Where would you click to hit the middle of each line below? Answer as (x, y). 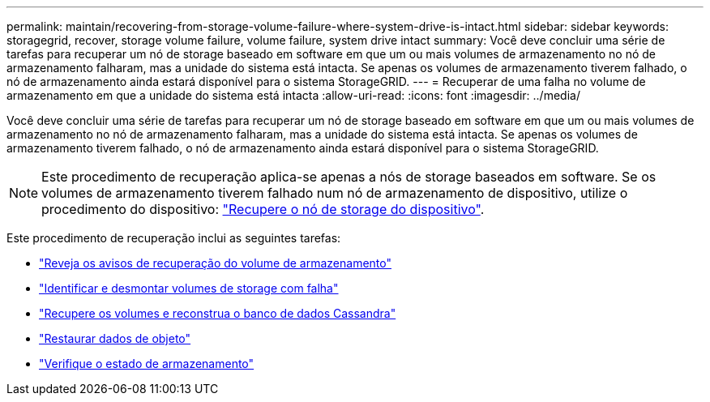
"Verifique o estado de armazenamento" (147, 364)
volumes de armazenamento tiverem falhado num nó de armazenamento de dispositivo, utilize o (335, 193)
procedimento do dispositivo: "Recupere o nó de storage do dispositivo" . (263, 209)
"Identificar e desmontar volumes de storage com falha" (189, 288)
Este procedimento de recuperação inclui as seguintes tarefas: (174, 238)
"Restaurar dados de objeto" (115, 338)
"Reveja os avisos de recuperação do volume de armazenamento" (215, 263)
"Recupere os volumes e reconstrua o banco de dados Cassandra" (218, 313)
